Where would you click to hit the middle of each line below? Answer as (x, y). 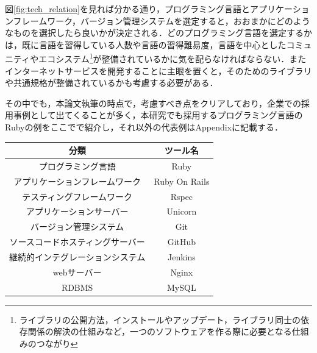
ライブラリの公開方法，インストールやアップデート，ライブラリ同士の (160, 319)
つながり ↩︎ (57, 343)
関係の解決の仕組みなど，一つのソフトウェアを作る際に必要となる (160, 331)
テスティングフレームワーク (77, 196)
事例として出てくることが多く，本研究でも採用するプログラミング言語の (158, 115)
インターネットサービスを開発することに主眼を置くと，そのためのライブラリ (158, 70)
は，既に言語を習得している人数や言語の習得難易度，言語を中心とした (146, 44)
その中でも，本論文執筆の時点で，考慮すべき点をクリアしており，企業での (153, 103)
